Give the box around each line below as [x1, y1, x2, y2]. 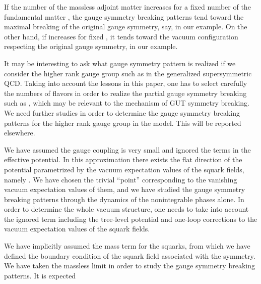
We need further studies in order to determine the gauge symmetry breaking [4, 107, 240, 118]
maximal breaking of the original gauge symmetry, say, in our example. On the [4, 21, 247, 32]
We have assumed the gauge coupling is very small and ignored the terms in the [4, 144, 251, 155]
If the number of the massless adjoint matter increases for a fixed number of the [4, 2, 251, 12]
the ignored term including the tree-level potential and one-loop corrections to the [4, 213, 257, 224]
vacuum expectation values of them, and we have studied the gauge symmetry [4, 184, 245, 195]
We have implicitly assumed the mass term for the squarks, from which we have [4, 241, 250, 251]
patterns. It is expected [4, 270, 76, 280]
